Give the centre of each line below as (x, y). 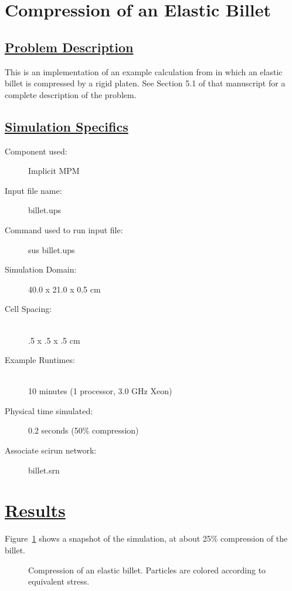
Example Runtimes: (40, 360)
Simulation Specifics (67, 126)
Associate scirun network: (51, 450)
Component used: (36, 151)
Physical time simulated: (49, 410)
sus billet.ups (52, 249)
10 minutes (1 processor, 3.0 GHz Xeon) (100, 391)
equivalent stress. (59, 581)
